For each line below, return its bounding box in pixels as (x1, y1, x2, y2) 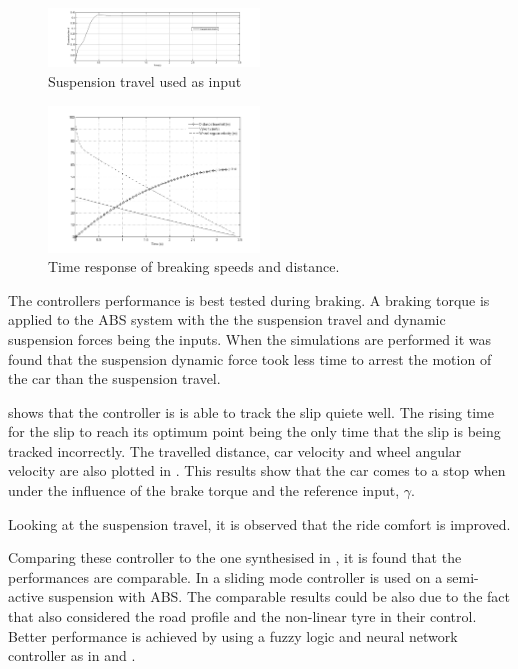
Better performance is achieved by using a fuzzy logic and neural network (8, 625, 458, 646)
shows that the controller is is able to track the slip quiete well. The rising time (8, 401, 494, 422)
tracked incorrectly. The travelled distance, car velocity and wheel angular (8, 440, 462, 461)
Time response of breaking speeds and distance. (48, 256, 340, 277)
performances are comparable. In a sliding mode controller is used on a (8, 566, 443, 587)
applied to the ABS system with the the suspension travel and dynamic (8, 309, 446, 330)
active (8, 586, 44, 607)
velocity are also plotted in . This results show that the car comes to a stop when (8, 460, 506, 481)
